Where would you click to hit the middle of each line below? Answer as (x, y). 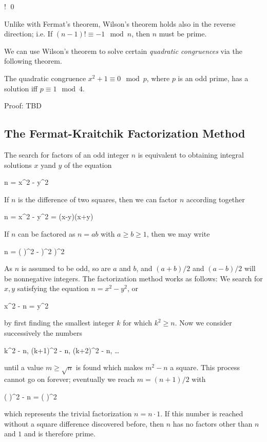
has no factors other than (213, 423)
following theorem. (33, 61)
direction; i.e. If (28, 34)
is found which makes (109, 367)
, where (158, 78)
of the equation (88, 165)
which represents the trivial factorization (68, 414)
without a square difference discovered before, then (84, 423)
